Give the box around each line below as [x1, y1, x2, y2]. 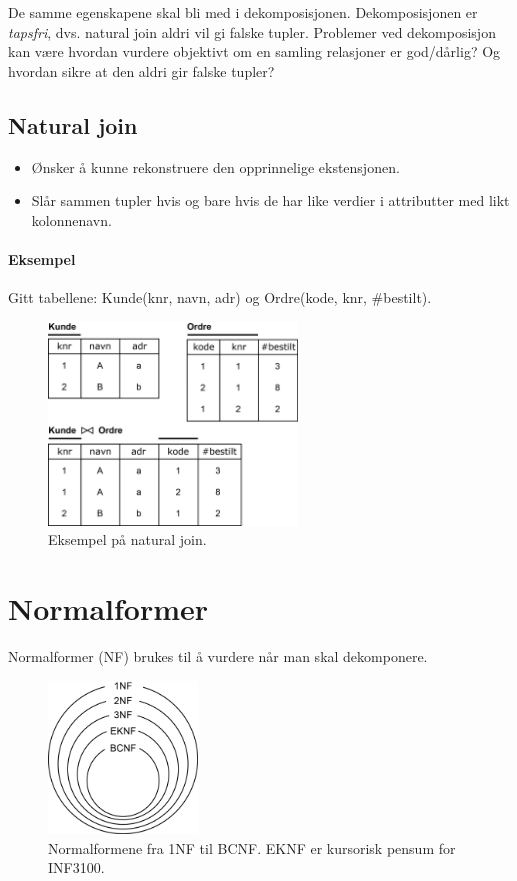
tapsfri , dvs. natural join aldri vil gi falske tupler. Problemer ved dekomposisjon [8, 21, 496, 42]
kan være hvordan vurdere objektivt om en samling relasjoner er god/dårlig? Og [8, 41, 501, 62]
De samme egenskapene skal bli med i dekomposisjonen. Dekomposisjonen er [8, 2, 478, 22]
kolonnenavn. [31, 209, 112, 230]
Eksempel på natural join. [48, 529, 207, 550]
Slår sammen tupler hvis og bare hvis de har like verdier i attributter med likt [31, 190, 510, 211]
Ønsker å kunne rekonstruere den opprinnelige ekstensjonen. [31, 156, 400, 177]
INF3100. [48, 857, 105, 878]
